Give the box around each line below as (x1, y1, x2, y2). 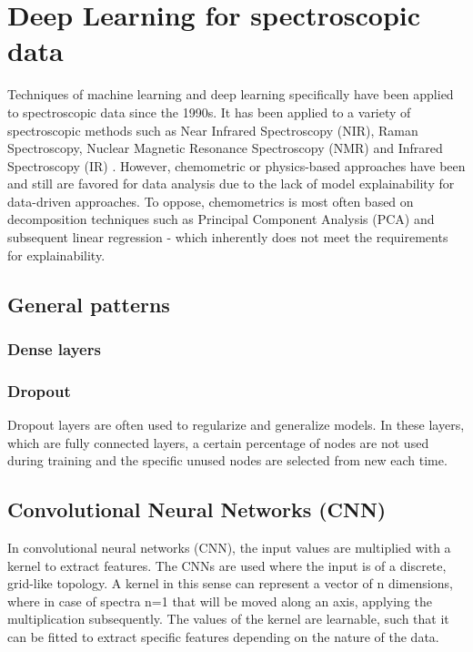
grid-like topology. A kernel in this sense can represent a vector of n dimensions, (7, 574, 453, 593)
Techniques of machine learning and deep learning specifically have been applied (7, 85, 454, 104)
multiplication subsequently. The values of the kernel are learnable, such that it (7, 609, 449, 628)
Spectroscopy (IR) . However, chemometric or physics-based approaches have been (7, 156, 466, 175)
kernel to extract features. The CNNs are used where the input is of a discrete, (7, 555, 447, 575)
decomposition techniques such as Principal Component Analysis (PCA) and (7, 209, 435, 229)
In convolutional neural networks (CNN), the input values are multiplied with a (7, 538, 451, 557)
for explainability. (7, 245, 106, 264)
